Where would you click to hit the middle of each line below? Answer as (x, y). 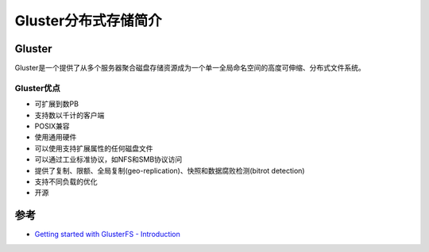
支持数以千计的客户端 (70, 115)
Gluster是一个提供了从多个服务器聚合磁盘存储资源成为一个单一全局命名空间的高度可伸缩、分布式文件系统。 (190, 68)
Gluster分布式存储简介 (88, 21)
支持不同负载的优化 (66, 181)
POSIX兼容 (52, 126)
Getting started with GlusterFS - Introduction (107, 235)
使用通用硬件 (56, 137)
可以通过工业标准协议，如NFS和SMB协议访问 (108, 159)
